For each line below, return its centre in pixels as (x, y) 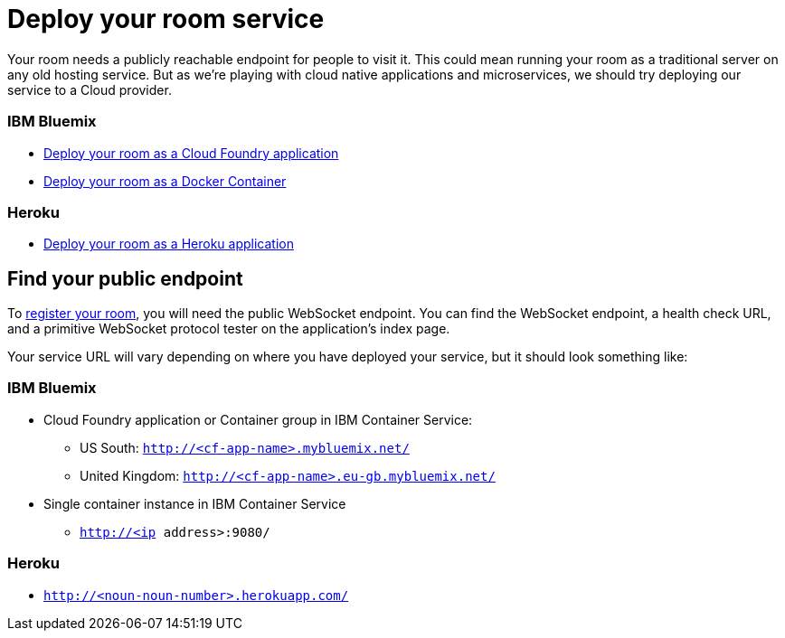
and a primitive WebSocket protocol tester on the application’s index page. (229, 329)
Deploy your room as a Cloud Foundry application (191, 153)
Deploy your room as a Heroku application (169, 244)
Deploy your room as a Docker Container (165, 181)
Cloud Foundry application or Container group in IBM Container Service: (258, 419)
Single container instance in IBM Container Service (195, 503)
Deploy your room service (166, 19)
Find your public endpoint (125, 278)
